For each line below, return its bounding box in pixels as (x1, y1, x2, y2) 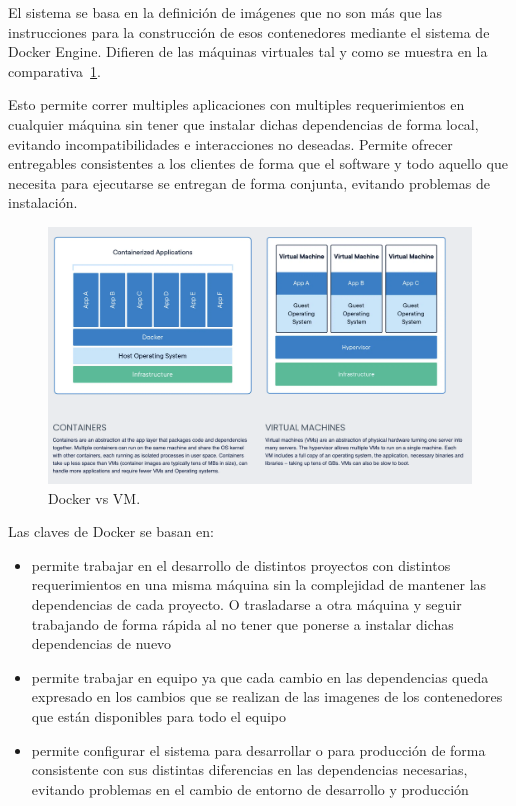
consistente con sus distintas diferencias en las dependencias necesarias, (31, 759, 468, 780)
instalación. (8, 192, 78, 213)
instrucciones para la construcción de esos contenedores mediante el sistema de (8, 21, 490, 42)
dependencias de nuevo (31, 633, 172, 654)
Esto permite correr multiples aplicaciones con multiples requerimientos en (8, 94, 465, 115)
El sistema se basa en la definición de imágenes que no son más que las (8, 2, 442, 22)
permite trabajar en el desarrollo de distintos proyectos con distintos (31, 554, 451, 575)
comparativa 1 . (8, 60, 102, 81)
